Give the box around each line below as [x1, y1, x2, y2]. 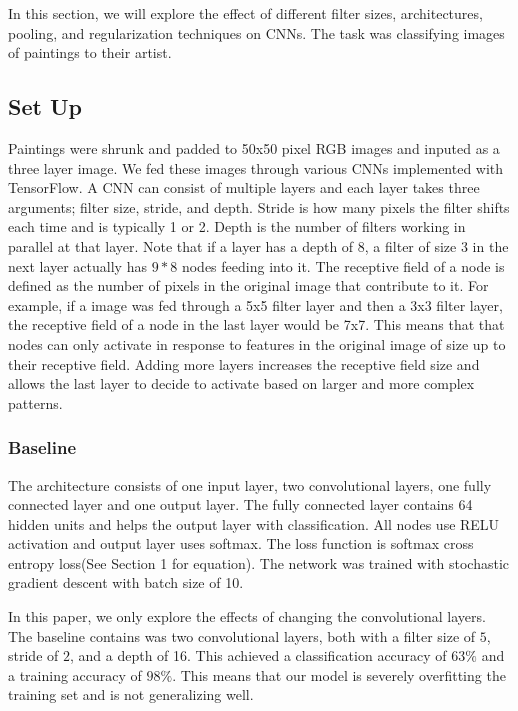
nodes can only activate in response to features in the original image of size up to [8, 333, 506, 354]
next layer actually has [8, 255, 147, 276]
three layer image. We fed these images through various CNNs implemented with [8, 157, 504, 178]
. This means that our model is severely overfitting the [172, 664, 506, 685]
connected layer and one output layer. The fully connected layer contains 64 [8, 494, 473, 515]
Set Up [8, 91, 82, 122]
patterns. [8, 392, 63, 413]
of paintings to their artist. [8, 42, 172, 63]
